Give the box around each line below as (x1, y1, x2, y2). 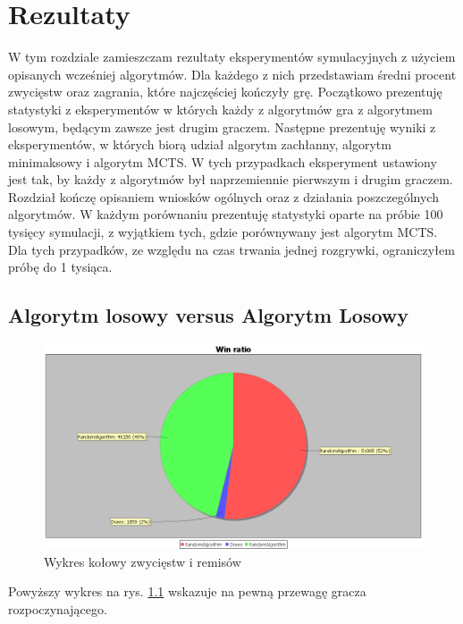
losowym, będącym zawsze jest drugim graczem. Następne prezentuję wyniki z (8, 117, 436, 136)
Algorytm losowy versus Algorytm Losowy (8, 301, 409, 329)
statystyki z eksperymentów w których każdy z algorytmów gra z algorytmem (8, 99, 433, 118)
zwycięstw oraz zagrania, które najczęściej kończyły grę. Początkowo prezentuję (8, 82, 442, 101)
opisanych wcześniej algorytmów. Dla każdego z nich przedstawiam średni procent (8, 64, 457, 83)
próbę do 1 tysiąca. (8, 257, 113, 276)
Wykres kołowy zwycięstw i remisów (44, 552, 241, 570)
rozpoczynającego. (8, 599, 107, 618)
